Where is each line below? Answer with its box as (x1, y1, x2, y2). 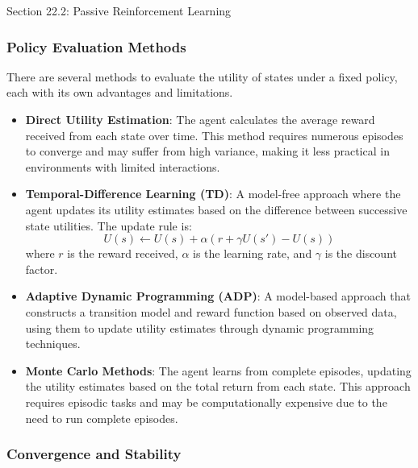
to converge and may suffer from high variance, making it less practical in (25, 143, 390, 159)
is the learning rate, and (193, 245, 312, 262)
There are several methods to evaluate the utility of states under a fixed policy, (6, 68, 398, 85)
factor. (25, 260, 58, 277)
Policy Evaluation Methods (6, 36, 186, 56)
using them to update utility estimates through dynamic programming (25, 319, 374, 336)
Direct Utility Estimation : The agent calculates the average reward (25, 111, 375, 127)
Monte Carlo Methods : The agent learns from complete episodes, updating (25, 362, 412, 379)
